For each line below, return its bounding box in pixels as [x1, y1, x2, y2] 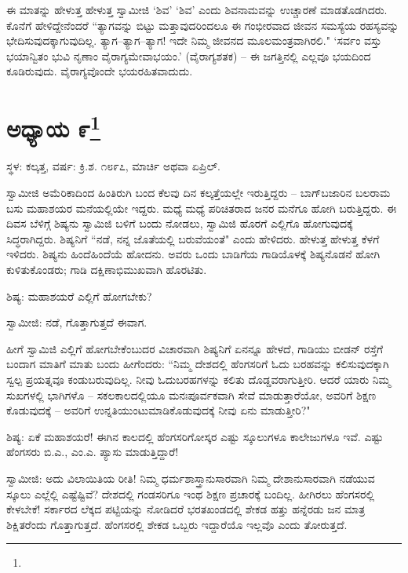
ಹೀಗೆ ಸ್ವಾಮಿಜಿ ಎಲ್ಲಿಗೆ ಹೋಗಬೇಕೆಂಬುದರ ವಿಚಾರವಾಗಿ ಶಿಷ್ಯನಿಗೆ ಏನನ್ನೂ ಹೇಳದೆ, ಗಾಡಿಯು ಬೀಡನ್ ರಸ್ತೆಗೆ [6, 340, 384, 356]
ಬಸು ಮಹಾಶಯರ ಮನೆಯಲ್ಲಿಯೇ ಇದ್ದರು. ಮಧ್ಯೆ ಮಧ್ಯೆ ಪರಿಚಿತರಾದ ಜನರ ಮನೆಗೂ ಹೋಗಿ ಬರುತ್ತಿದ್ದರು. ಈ [6, 199, 397, 216]
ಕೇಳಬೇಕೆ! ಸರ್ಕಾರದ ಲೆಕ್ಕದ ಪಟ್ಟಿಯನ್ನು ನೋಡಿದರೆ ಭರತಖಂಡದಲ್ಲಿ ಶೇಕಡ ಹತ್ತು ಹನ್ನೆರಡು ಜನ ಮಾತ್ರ [6, 501, 366, 517]
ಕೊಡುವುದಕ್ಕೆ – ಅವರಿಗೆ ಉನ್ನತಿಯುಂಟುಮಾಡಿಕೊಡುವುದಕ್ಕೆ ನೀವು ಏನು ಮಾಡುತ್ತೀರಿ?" [6, 402, 311, 418]
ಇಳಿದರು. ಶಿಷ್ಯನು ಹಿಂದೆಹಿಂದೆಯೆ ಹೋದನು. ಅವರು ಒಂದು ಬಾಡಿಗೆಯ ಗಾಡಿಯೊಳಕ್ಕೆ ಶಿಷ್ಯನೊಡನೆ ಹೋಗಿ [6, 246, 381, 262]
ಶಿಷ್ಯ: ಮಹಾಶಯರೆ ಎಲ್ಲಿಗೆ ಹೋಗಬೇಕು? [6, 287, 152, 304]
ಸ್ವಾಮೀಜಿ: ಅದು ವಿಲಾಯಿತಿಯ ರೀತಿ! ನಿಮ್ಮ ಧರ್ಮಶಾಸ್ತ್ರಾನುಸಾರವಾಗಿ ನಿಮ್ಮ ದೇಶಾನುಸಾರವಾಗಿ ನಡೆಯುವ [6, 469, 375, 486]
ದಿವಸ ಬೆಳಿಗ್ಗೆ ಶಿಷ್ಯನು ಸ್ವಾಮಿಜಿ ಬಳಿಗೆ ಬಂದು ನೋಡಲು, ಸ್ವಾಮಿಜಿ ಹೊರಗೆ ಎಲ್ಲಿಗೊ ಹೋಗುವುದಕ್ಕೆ [6, 215, 353, 232]
